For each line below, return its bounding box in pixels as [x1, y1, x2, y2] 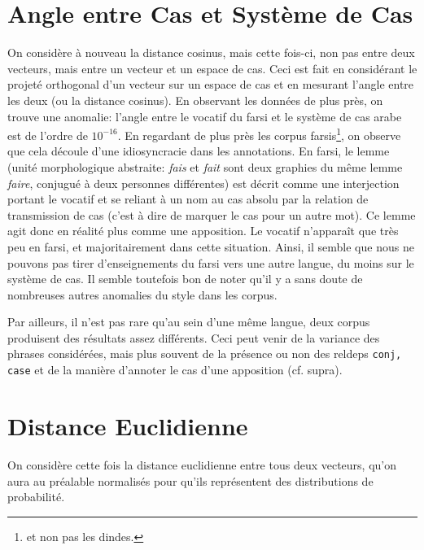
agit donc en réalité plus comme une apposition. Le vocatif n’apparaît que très [7, 222, 399, 239]
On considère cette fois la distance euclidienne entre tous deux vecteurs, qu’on [7, 456, 397, 473]
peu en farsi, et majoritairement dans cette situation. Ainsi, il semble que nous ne [7, 238, 414, 255]
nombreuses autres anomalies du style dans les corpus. [7, 286, 278, 303]
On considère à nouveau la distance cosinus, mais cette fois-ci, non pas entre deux [7, 44, 415, 61]
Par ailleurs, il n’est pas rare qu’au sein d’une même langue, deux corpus [7, 313, 370, 330]
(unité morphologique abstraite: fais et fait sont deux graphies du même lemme [7, 158, 403, 175]
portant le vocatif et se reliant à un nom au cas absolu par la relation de [7, 190, 369, 207]
